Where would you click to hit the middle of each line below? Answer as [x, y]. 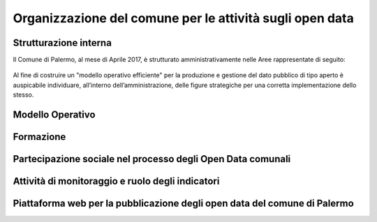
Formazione [39, 137]
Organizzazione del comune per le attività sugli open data [183, 18]
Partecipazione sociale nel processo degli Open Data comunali [152, 159]
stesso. [23, 95]
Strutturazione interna [62, 43]
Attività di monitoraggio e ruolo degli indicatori [116, 181]
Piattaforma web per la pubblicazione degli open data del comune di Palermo [183, 204]
